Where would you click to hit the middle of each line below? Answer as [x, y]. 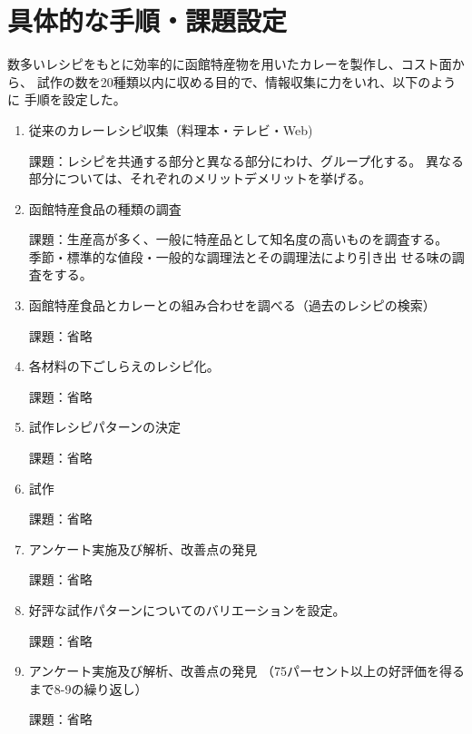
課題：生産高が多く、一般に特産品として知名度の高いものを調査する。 [238, 239]
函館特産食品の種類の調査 [105, 208]
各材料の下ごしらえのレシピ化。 [124, 366]
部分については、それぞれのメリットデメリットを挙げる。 [197, 178]
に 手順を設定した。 [67, 99]
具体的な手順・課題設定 [147, 20]
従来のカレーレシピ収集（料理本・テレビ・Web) [171, 129]
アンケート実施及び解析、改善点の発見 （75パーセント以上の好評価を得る [246, 671]
